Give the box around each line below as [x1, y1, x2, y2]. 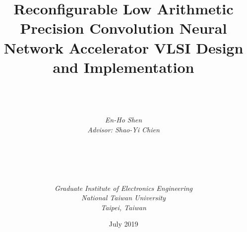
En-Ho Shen [105, 115, 142, 125]
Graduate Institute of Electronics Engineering [54, 182, 192, 193]
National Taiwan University [81, 192, 166, 203]
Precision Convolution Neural [20, 18, 227, 38]
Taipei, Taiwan [101, 202, 146, 212]
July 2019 [109, 219, 138, 229]
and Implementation [53, 57, 194, 77]
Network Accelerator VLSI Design [3, 37, 244, 58]
